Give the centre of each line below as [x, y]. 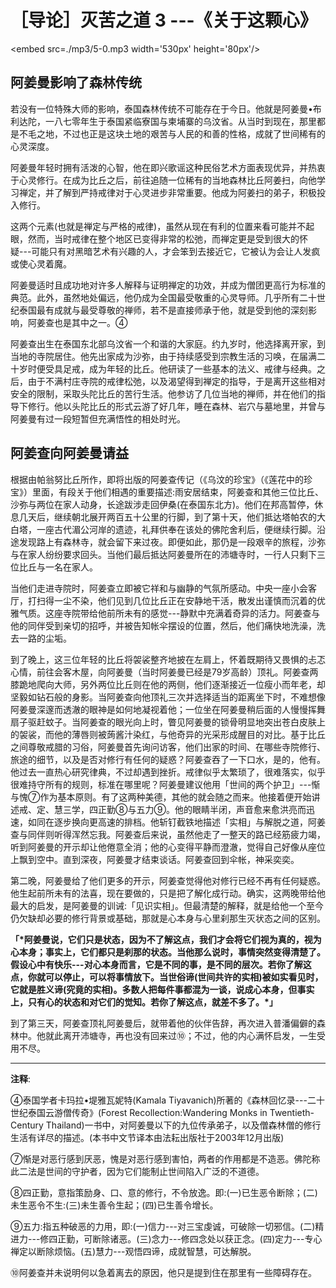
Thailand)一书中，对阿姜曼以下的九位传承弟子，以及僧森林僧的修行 [183, 1125]
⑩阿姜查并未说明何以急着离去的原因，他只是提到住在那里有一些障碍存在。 [163, 1272]
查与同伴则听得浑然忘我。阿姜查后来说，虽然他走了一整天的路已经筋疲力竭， [168, 834]
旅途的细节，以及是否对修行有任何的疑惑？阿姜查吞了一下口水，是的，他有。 [168, 759]
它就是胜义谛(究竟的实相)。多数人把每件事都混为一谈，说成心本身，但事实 [162, 989]
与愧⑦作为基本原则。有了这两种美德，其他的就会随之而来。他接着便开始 [161, 797]
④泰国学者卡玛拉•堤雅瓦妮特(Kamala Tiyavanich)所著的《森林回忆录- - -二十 [167, 1100]
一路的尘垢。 [45, 638]
